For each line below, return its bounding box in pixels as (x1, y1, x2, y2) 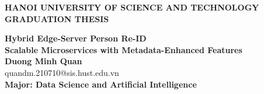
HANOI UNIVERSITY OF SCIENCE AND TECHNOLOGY (5, 1, 259, 13)
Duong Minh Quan (5, 55, 82, 67)
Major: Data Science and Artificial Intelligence (5, 78, 197, 90)
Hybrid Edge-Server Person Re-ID (5, 32, 147, 44)
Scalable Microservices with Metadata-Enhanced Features (5, 43, 242, 55)
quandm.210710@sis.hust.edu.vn (5, 66, 119, 78)
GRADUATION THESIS (5, 12, 109, 25)
